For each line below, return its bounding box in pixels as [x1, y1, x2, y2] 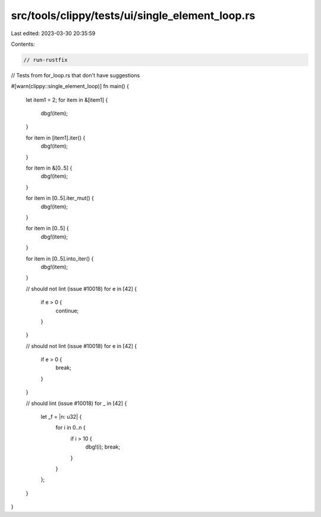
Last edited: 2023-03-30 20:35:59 [11, 30, 96, 37]
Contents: [11, 40, 35, 48]
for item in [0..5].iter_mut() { [26, 195, 95, 202]
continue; [55, 307, 79, 314]
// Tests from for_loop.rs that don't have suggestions [11, 71, 140, 79]
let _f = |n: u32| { [40, 413, 82, 421]
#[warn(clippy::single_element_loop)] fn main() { [11, 83, 130, 90]
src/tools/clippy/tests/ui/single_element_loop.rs [11, 9, 256, 22]
